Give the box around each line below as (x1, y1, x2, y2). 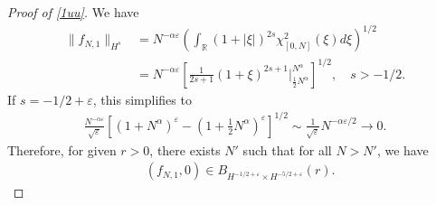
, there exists (149, 140, 221, 159)
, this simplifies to (92, 89, 192, 108)
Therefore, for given (7, 140, 117, 159)
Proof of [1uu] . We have (7, 3, 139, 21)
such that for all (242, 140, 332, 159)
